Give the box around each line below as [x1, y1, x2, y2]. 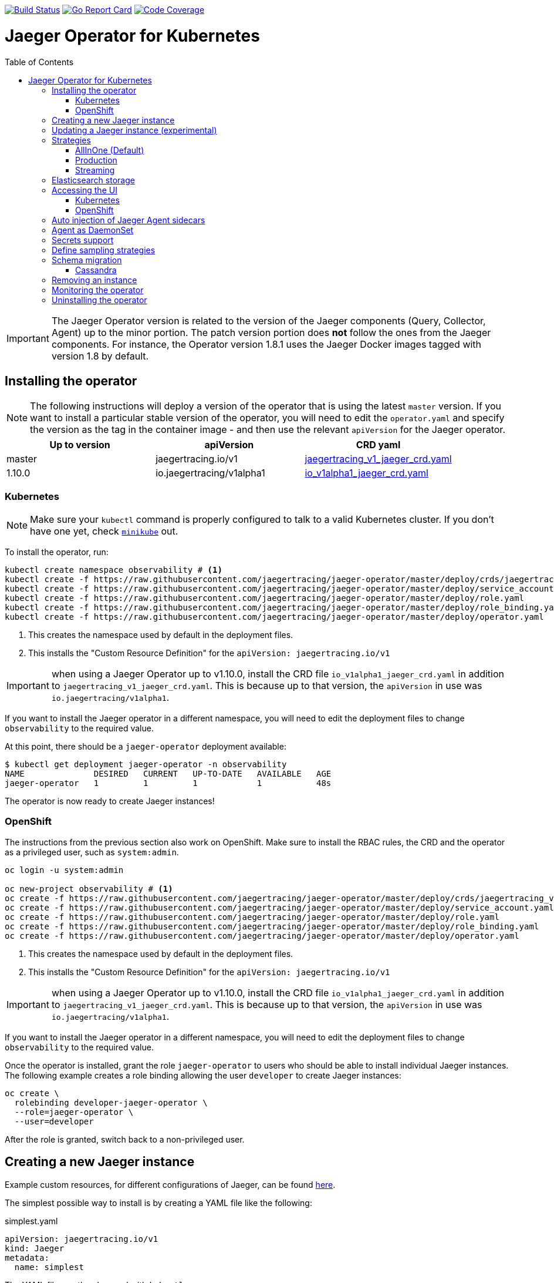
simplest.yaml [5, 1215, 58, 1226]
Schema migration [52, 254, 122, 265]
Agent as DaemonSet [52, 224, 134, 235]
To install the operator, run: [5, 547, 109, 557]
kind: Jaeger [5, 1243, 65, 1253]
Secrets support [52, 234, 114, 245]
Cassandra [75, 264, 117, 275]
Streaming [75, 164, 115, 175]
